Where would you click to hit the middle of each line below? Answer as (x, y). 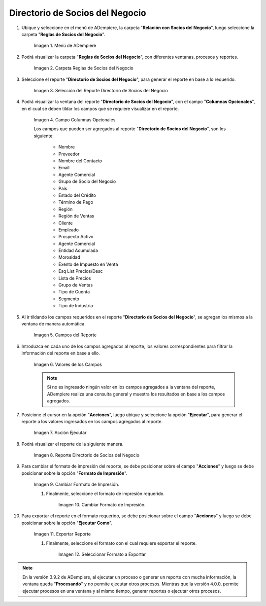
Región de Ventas (76, 216)
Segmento (69, 299)
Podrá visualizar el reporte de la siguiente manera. (72, 444)
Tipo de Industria (76, 306)
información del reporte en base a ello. (61, 353)
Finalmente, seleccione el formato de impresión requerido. (105, 494)
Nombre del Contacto (80, 161)
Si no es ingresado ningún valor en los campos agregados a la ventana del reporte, (131, 387)
